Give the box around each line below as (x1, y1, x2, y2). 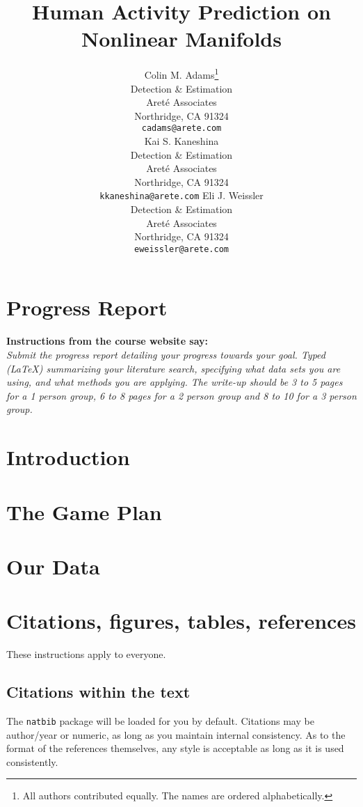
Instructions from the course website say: (6, 334, 209, 348)
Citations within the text (6, 681, 191, 703)
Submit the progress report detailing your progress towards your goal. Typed (6, 347, 325, 361)
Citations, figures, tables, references (6, 606, 356, 635)
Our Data (6, 551, 100, 580)
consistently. (6, 754, 58, 769)
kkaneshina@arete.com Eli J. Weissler (99, 188, 264, 203)
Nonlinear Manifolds (81, 24, 282, 53)
